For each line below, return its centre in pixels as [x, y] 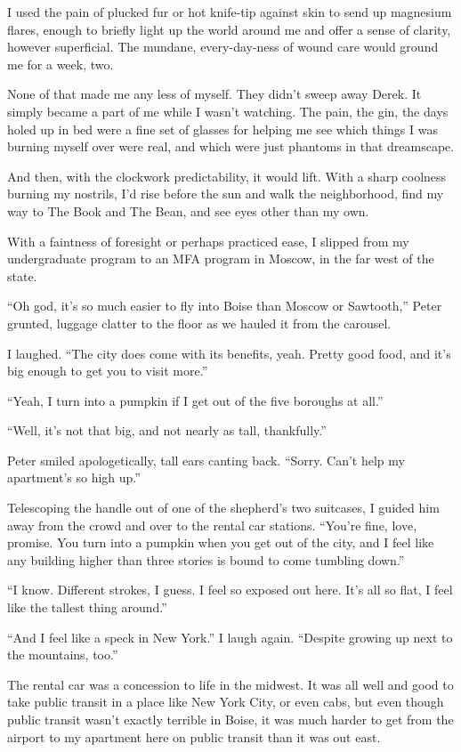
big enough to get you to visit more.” [108, 371]
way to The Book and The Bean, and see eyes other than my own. [188, 210]
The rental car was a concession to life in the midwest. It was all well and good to [230, 684]
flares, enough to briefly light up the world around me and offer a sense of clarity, [229, 29]
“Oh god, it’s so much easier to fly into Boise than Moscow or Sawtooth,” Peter [225, 306]
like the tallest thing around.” [87, 607]
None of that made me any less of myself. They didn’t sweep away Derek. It [214, 94]
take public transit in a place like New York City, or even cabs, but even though [226, 702]
